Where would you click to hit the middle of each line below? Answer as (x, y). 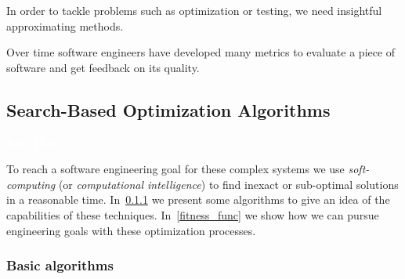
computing (31, 184)
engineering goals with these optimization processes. (131, 230)
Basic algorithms (60, 265)
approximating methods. (65, 25)
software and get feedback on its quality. (103, 67)
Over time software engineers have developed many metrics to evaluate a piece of (201, 52)
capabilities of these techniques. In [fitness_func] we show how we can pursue (193, 214)
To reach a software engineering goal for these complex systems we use (175, 169)
